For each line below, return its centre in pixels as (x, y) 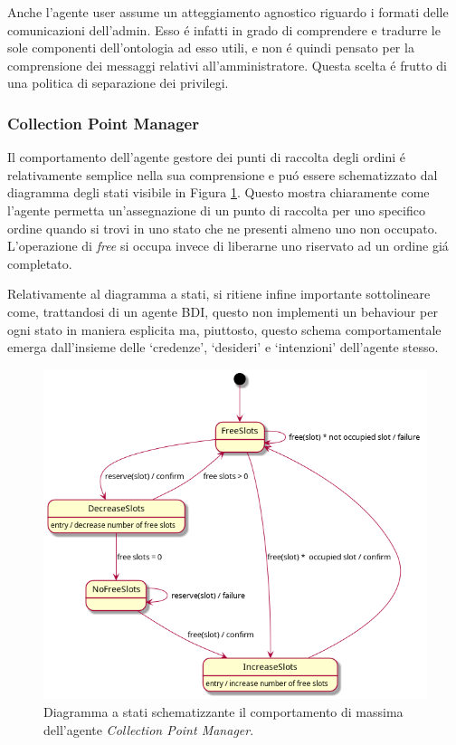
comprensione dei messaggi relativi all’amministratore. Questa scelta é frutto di (227, 65)
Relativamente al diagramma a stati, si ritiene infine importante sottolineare (219, 294)
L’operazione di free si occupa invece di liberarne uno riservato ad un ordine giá (228, 246)
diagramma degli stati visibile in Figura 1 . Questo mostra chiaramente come (218, 192)
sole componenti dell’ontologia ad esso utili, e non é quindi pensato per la (211, 48)
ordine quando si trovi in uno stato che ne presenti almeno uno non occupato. (223, 228)
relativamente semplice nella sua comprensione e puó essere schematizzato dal (223, 174)
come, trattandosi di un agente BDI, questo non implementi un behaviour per (223, 311)
